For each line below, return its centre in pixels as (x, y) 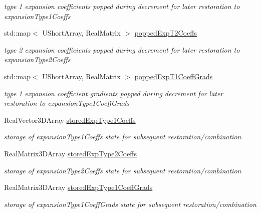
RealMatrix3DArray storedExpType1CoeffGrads (78, 187)
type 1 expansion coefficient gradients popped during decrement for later (114, 93)
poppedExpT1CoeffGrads (174, 76)
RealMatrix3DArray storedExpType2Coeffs (70, 153)
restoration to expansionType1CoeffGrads (67, 103)
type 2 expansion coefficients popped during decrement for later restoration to (122, 49)
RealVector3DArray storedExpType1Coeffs (70, 120)
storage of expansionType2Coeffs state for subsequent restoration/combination (123, 170)
